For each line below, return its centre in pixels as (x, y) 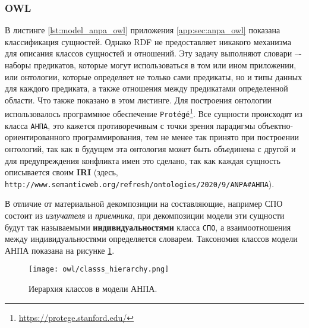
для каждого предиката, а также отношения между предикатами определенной (146, 88)
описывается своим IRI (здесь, (62, 172)
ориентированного (37, 137)
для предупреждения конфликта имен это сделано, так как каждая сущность (143, 160)
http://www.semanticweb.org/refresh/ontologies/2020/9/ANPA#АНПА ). (140, 183)
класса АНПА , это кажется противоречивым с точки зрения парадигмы (130, 125)
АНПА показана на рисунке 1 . (60, 250)
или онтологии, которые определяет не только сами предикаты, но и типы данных (154, 76)
